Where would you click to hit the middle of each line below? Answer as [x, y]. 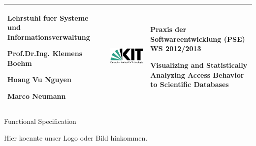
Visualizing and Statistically [199, 65]
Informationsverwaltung [49, 37]
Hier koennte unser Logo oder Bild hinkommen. [76, 137]
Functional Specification [40, 121]
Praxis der [168, 29]
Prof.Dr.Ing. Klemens [45, 53]
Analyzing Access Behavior [197, 74]
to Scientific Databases [190, 84]
